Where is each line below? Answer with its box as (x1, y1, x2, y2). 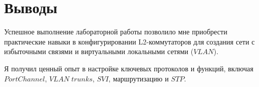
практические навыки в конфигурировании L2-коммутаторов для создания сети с (4, 36, 255, 47)
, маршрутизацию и (108, 73, 169, 83)
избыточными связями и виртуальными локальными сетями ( (4, 46, 194, 57)
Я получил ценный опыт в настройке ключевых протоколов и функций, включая (4, 63, 253, 73)
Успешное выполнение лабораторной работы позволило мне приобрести (4, 26, 227, 37)
